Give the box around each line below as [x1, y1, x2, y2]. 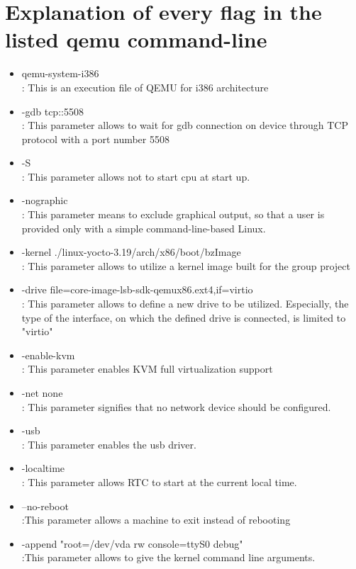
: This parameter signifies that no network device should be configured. [21, 399, 331, 414]
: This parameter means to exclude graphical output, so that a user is [21, 207, 325, 222]
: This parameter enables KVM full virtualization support [21, 361, 273, 376]
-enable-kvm [21, 347, 75, 362]
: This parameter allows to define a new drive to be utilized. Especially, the [21, 296, 349, 311]
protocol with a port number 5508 [21, 131, 169, 146]
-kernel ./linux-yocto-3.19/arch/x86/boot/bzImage [21, 244, 241, 259]
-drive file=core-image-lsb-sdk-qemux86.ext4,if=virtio [21, 282, 253, 297]
